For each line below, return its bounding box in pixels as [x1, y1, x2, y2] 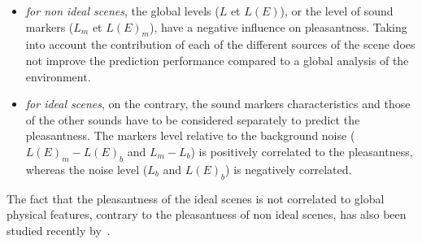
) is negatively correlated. [225, 160, 352, 177]
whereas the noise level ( [25, 160, 148, 177]
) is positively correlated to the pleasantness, [190, 142, 413, 159]
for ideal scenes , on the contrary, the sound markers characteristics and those [25, 95, 411, 112]
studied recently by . [7, 221, 111, 238]
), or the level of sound [280, 2, 394, 19]
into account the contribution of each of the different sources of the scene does [25, 36, 415, 53]
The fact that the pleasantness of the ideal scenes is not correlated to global [7, 190, 385, 207]
